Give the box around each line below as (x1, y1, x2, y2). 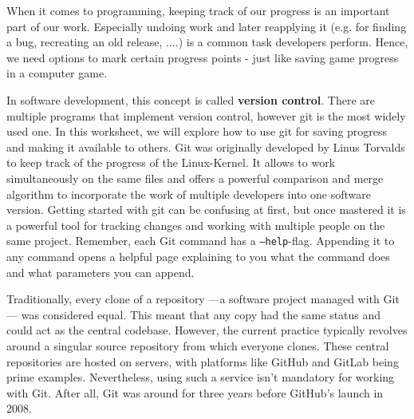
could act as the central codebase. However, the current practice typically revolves (6, 322, 408, 338)
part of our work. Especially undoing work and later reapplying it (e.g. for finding (6, 18, 407, 34)
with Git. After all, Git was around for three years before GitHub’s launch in (6, 384, 384, 401)
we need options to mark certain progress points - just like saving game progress (6, 49, 399, 65)
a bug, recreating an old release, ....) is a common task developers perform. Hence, (6, 34, 408, 50)
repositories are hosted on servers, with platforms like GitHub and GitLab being (6, 353, 399, 370)
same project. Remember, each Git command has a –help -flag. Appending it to (6, 232, 395, 249)
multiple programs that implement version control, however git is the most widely (6, 107, 406, 124)
